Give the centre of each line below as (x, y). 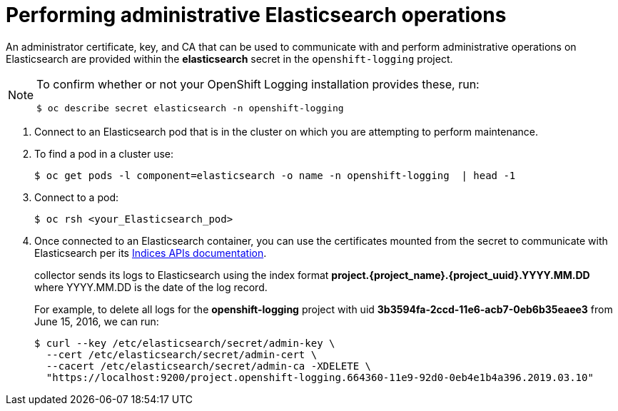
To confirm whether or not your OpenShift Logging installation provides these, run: (258, 84)
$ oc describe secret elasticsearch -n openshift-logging (190, 108)
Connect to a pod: (76, 197)
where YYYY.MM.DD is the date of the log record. (151, 287)
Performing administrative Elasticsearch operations (256, 15)
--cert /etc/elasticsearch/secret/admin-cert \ (182, 354)
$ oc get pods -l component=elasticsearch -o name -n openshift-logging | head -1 (275, 175)
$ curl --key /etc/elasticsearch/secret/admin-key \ (185, 343)
